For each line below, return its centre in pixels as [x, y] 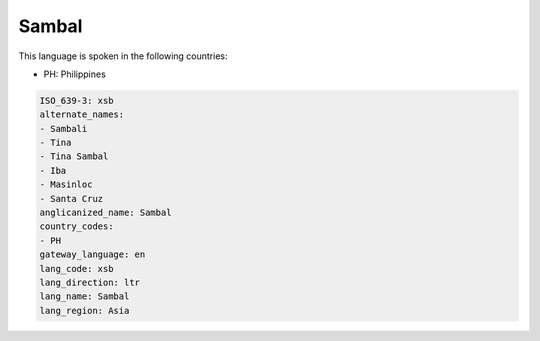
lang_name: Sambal [84, 296]
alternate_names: [82, 114]
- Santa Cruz [71, 198]
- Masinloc [66, 184]
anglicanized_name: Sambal [105, 213]
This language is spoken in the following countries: [123, 56]
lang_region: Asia [84, 310]
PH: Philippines [75, 74]
